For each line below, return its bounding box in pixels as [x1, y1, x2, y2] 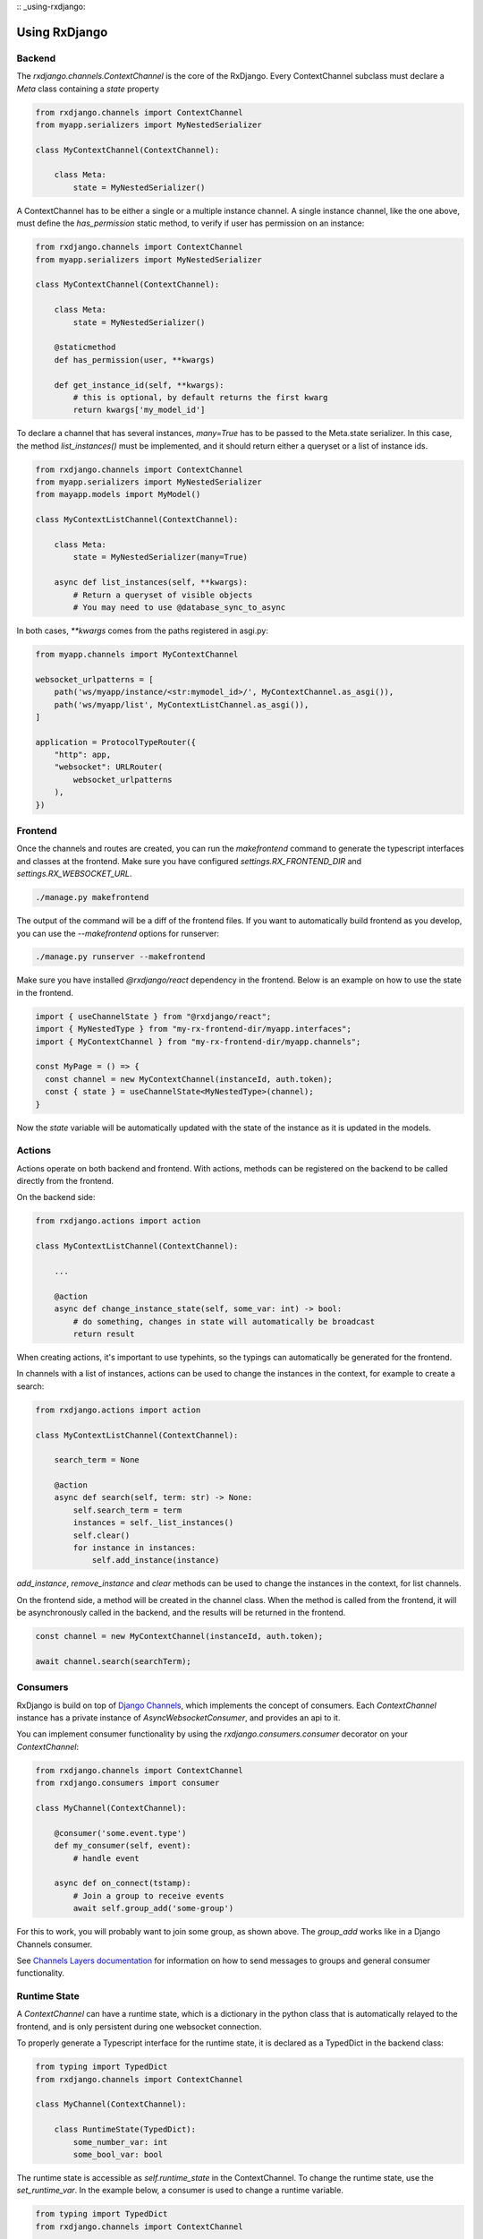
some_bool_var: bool [72, 2149, 164, 2159]
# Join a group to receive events [72, 1891, 225, 1900]
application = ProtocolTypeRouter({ [35, 737, 197, 747]
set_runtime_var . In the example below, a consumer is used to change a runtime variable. [16, 2185, 344, 2196]
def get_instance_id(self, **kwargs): [54, 380, 225, 390]
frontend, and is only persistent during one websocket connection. [16, 2020, 262, 2032]
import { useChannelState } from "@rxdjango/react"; [35, 1011, 272, 1021]
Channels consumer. [16, 1939, 93, 1950]
